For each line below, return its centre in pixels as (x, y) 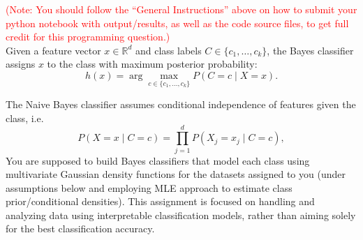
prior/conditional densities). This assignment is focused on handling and (160, 201)
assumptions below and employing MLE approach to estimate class (149, 187)
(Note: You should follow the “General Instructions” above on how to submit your (181, 9)
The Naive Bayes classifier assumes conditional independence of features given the (181, 104)
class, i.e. (25, 118)
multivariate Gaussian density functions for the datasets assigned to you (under (176, 174)
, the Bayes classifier (310, 50)
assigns (21, 64)
